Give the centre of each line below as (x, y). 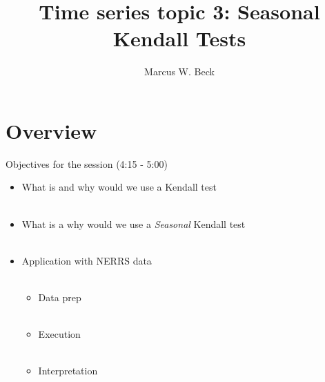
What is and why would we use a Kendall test (119, 187)
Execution (59, 334)
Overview (51, 130)
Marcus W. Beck (179, 71)
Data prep (60, 297)
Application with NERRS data (87, 260)
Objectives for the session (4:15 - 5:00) (87, 163)
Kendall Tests (179, 38)
